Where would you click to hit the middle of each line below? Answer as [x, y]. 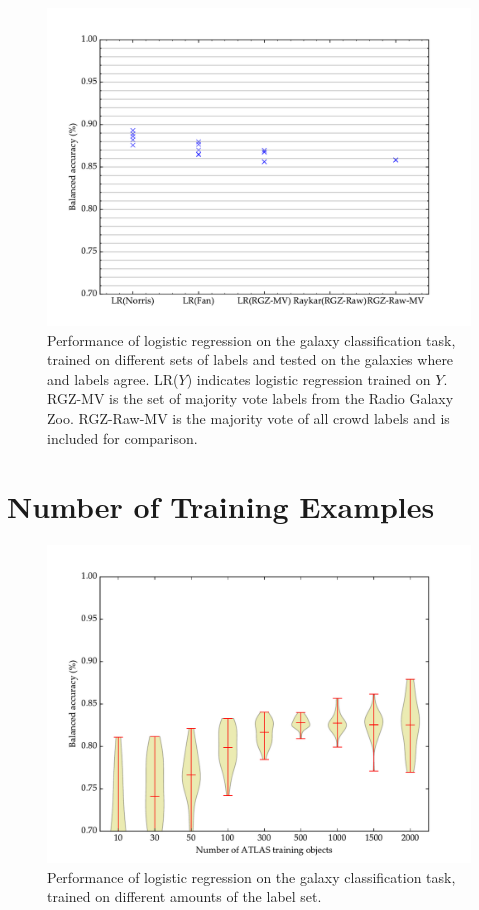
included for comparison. [122, 437]
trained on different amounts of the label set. [184, 896]
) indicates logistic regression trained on [308, 378]
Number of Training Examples [221, 506]
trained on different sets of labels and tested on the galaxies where [250, 359]
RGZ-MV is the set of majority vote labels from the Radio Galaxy [250, 398]
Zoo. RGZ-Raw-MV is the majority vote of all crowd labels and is [248, 417]
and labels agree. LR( [113, 378]
